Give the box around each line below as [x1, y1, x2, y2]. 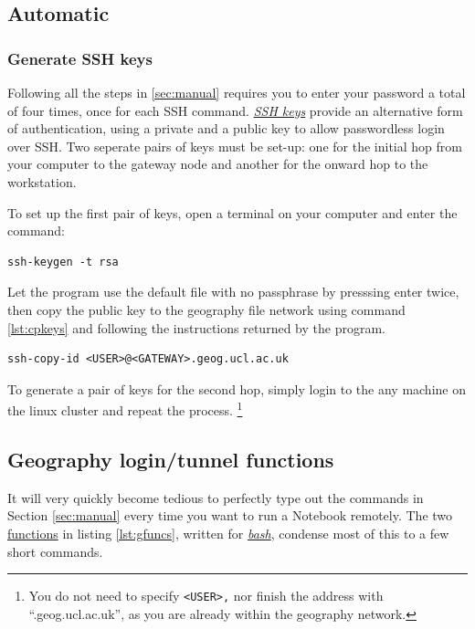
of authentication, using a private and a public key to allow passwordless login [7, 119, 445, 138]
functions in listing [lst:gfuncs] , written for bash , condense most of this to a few [7, 523, 449, 542]
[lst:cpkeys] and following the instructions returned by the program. [7, 318, 385, 337]
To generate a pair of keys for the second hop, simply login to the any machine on [7, 379, 466, 398]
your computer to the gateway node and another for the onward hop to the [7, 154, 428, 173]
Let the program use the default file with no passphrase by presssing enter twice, [7, 282, 459, 301]
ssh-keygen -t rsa [7, 255, 119, 268]
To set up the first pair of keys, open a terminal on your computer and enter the [7, 203, 458, 222]
